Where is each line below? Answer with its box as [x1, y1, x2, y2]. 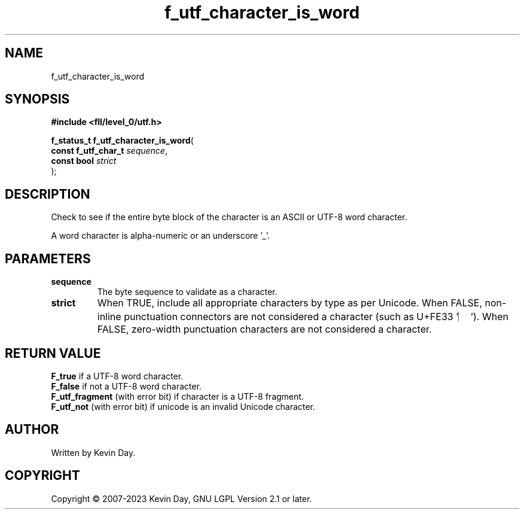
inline [97, 311, 121, 323]
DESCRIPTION [5, 186, 90, 202]
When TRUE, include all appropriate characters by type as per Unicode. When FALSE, [97, 297, 482, 309]
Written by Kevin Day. [51, 447, 136, 458]
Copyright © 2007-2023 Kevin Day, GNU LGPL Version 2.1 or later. [51, 493, 312, 504]
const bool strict [51, 156, 117, 166]
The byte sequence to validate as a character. [97, 287, 278, 297]
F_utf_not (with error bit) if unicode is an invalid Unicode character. [51, 401, 315, 412]
